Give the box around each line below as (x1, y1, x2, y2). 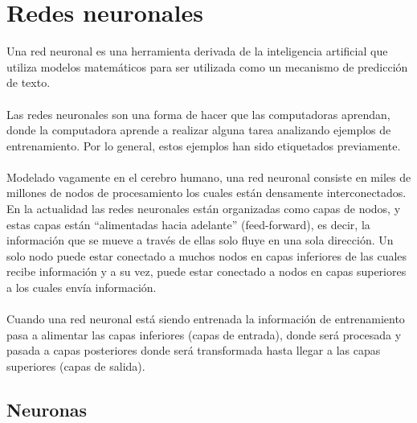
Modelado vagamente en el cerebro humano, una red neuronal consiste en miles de (6, 168, 411, 185)
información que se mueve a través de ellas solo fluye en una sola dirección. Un (6, 232, 394, 248)
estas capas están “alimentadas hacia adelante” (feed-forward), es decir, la (6, 216, 370, 232)
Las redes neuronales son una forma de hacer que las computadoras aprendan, (6, 105, 390, 122)
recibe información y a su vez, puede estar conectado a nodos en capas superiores (6, 263, 407, 280)
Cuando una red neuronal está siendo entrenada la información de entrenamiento (6, 310, 405, 327)
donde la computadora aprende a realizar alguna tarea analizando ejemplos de (6, 121, 391, 138)
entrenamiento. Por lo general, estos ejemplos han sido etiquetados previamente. (6, 137, 401, 154)
